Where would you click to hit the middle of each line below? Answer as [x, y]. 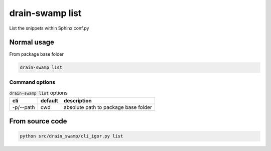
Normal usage [32, 42]
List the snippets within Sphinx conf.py [49, 28]
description [78, 100]
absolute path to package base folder [108, 107]
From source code [38, 121]
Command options [32, 82]
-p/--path [24, 107]
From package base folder [36, 54]
